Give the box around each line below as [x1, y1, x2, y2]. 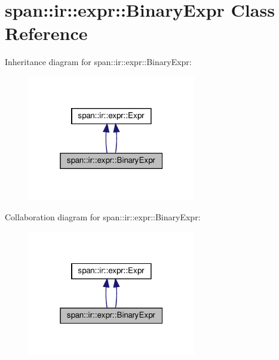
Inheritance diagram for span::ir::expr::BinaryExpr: [5, 56, 192, 68]
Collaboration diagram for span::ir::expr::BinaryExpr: [5, 211, 201, 223]
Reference [5, 21, 88, 45]
